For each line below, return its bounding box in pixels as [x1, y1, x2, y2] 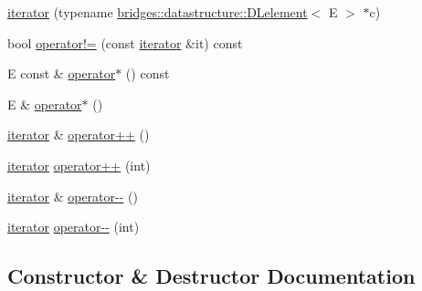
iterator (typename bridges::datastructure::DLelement [7, 3, 308, 21]
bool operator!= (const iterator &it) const [7, 33, 243, 52]
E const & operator [7, 64, 116, 83]
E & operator [7, 94, 82, 113]
